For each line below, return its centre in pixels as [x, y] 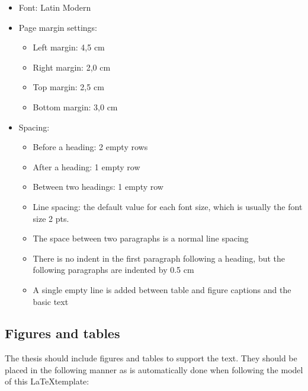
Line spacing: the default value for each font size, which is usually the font [168, 206]
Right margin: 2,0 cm [72, 67]
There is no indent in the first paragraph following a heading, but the [159, 258]
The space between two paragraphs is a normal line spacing [141, 238]
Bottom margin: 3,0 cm [75, 107]
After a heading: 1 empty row [86, 166]
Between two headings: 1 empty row [98, 187]
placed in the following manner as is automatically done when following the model [154, 369]
